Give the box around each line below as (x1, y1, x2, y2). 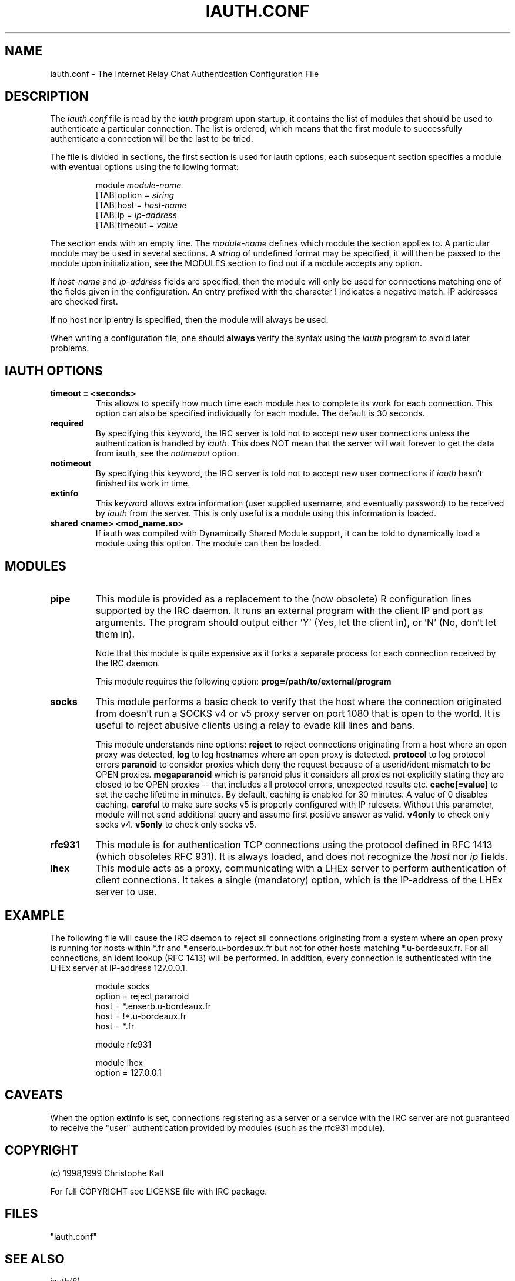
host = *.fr (95, 1020, 135, 1031)
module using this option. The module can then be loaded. (95, 538, 322, 549)
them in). (95, 628, 135, 640)
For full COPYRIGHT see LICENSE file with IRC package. (50, 1186, 267, 1196)
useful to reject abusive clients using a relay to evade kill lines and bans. (95, 719, 415, 732)
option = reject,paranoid (95, 990, 189, 1001)
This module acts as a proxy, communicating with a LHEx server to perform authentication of (95, 862, 507, 875)
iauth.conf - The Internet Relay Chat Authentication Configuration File (50, 68, 319, 79)
